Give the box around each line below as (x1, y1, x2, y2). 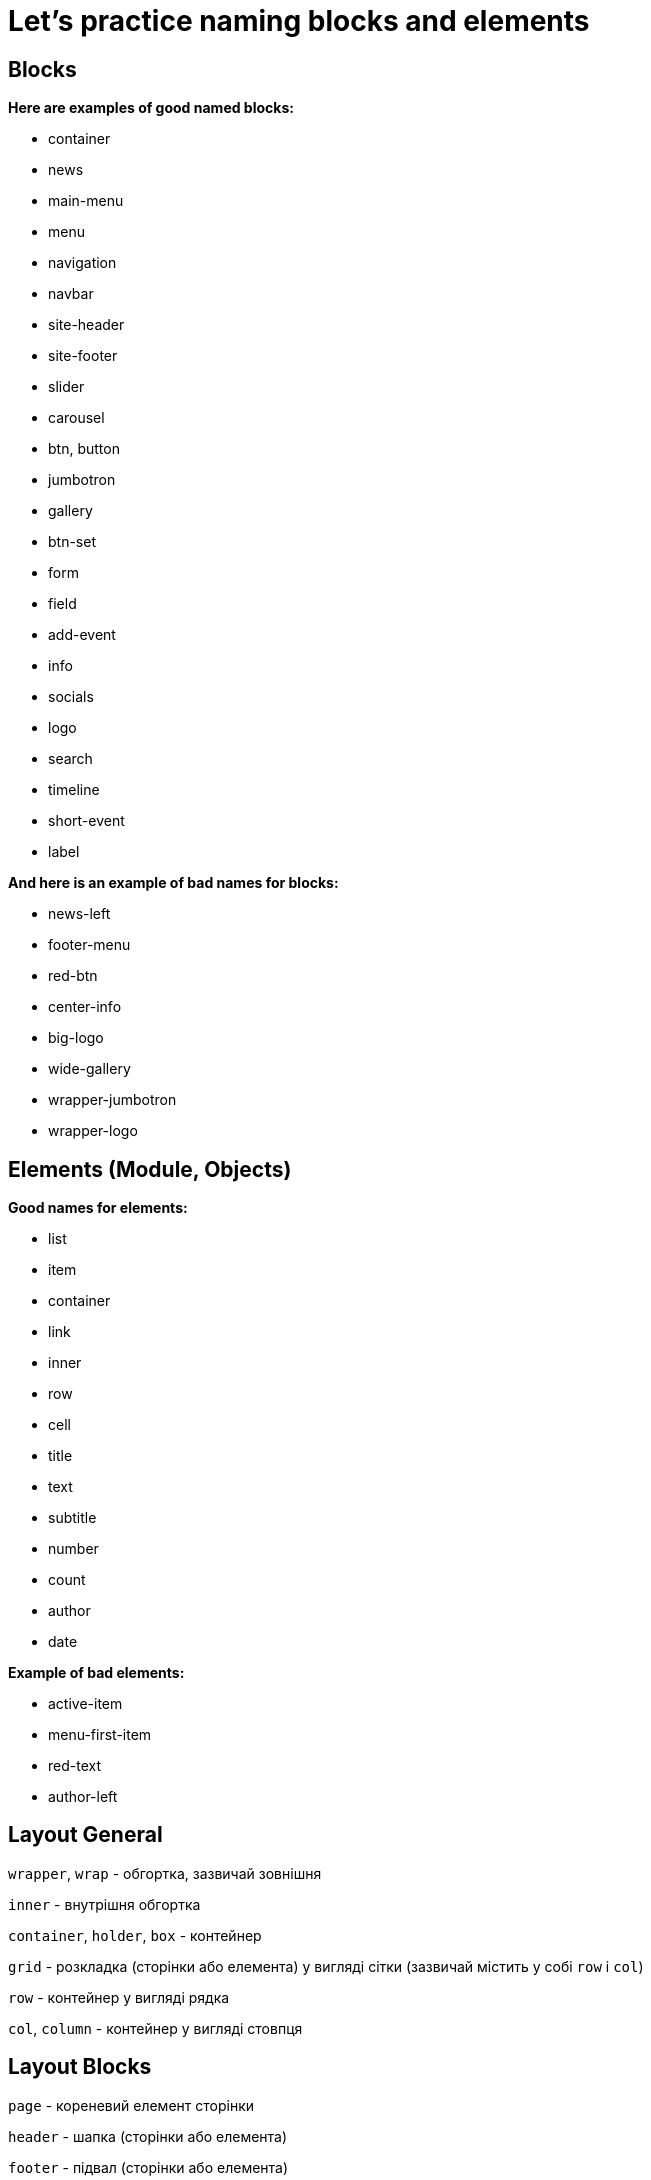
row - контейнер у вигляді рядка (8, 1988, 230, 2006)
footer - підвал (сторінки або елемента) (8, 2158, 289, 2176)
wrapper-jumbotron (48, 1091, 177, 1109)
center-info (48, 998, 122, 1016)
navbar (48, 285, 94, 303)
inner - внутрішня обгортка (8, 1895, 201, 1913)
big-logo (48, 1029, 104, 1047)
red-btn (48, 967, 98, 985)
